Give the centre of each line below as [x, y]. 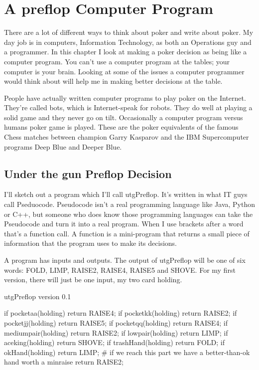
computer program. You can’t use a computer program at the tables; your [117, 61]
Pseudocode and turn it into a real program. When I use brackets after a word [124, 224]
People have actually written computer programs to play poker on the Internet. [125, 97]
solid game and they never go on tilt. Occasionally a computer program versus [124, 117]
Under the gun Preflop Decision [88, 173]
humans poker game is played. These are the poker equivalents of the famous [121, 127]
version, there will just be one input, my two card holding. [93, 279]
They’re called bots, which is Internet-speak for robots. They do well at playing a [128, 107]
